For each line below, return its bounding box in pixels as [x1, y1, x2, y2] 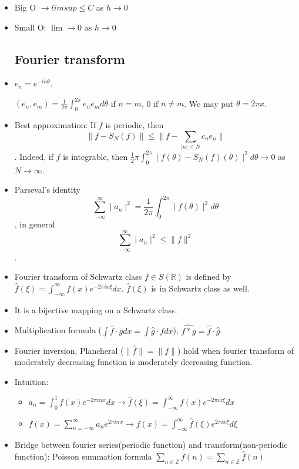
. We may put [184, 97, 234, 109]
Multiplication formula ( [14, 324, 102, 336]
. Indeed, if [14, 150, 53, 162]
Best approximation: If [14, 119, 96, 131]
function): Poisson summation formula [14, 450, 152, 463]
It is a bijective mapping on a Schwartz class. [14, 303, 177, 316]
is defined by [186, 270, 231, 283]
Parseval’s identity [14, 183, 80, 196]
